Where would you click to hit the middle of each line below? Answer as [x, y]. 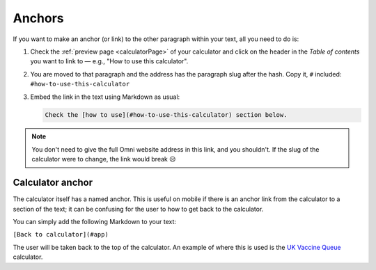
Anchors [38, 18]
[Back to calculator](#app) [61, 235]
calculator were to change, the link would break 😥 [104, 159]
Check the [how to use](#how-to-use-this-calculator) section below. [166, 115]
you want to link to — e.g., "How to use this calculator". [109, 61]
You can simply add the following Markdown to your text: [95, 221]
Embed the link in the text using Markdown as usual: [105, 97]
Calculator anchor [53, 183]
